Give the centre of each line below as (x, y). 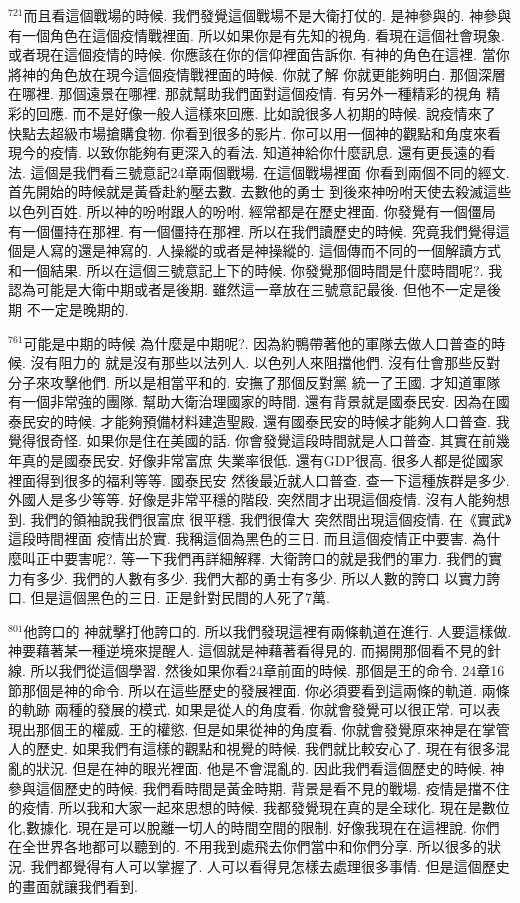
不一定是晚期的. (77, 308)
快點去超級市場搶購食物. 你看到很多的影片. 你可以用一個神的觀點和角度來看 (255, 132)
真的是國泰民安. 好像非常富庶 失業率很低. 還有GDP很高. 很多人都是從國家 (262, 460)
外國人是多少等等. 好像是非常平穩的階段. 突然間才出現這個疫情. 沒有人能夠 (252, 499)
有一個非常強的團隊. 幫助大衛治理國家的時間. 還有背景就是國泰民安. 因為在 (252, 401)
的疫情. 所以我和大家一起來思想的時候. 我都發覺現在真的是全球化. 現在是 (245, 807)
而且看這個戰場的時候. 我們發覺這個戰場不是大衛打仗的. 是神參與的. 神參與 (267, 15)
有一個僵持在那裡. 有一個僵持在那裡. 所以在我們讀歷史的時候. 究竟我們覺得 (252, 230)
